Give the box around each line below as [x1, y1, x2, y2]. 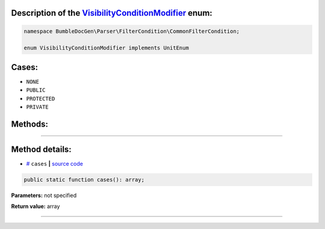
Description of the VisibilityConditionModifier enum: [11, 8, 213, 18]
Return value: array [11, 202, 60, 210]
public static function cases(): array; [23, 176, 144, 183]
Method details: [11, 144, 72, 154]
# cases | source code [26, 160, 84, 167]
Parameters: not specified [11, 192, 77, 199]
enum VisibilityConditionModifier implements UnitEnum [23, 45, 189, 51]
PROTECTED [26, 95, 55, 102]
